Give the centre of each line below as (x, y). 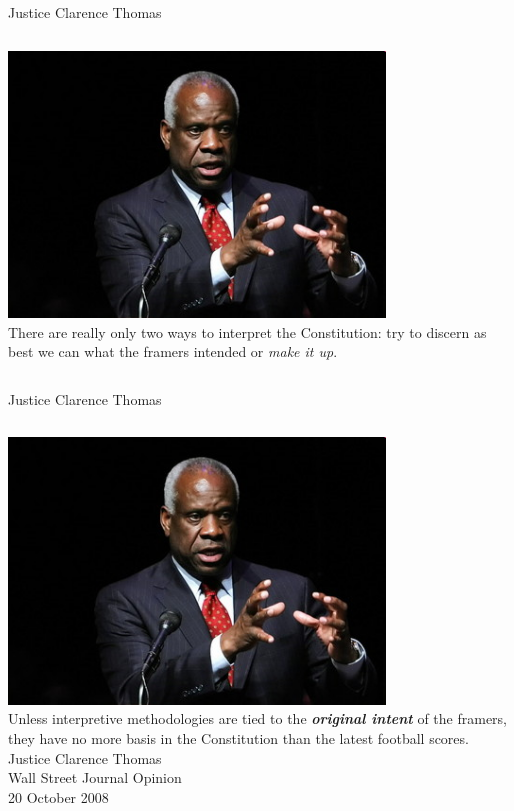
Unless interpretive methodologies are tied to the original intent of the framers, (258, 718)
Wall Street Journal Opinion (95, 777)
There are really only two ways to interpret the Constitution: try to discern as (247, 331)
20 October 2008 (58, 796)
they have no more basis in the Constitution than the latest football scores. (238, 738)
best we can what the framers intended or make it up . (173, 351)
